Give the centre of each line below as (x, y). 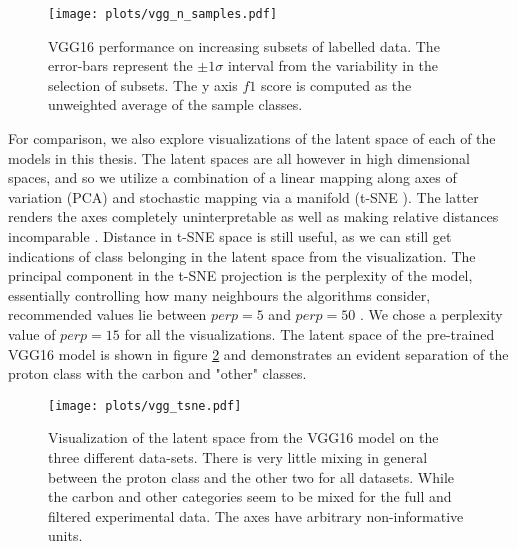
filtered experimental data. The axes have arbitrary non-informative (256, 515)
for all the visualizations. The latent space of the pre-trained (309, 333)
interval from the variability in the (333, 65)
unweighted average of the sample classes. (175, 104)
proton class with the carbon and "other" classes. (157, 373)
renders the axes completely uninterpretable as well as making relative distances (253, 216)
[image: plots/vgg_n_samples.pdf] (163, 14)
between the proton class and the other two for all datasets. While (251, 476)
